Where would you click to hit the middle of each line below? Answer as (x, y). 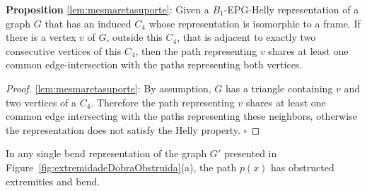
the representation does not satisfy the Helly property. (123, 129)
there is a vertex (41, 37)
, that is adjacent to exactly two (246, 37)
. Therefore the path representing (163, 102)
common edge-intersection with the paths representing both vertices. (154, 64)
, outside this (134, 37)
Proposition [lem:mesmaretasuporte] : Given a (107, 9)
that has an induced (88, 23)
